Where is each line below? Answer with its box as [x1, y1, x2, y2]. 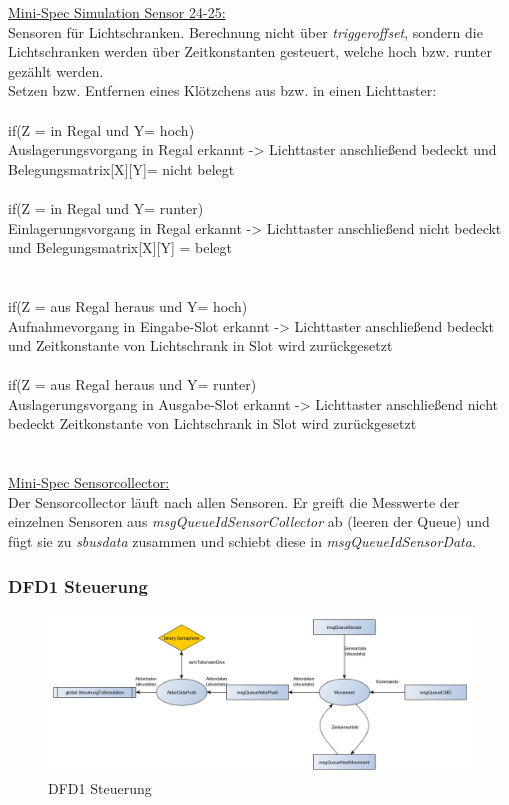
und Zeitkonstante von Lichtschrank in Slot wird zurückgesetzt [8, 335, 393, 356]
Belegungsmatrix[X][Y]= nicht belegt [8, 158, 235, 179]
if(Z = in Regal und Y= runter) [8, 197, 204, 218]
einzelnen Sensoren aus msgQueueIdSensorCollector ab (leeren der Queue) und [8, 511, 490, 532]
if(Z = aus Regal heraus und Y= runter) [8, 374, 257, 395]
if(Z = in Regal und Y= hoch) [8, 119, 195, 140]
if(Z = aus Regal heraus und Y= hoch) [8, 295, 248, 316]
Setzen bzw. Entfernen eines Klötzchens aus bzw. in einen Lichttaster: [8, 80, 437, 101]
